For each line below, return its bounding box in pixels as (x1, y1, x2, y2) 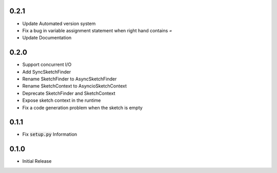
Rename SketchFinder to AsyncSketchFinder (22, 76, 117, 82)
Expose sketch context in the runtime (22, 97, 101, 103)
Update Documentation (22, 35, 72, 41)
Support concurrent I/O (22, 61, 72, 68)
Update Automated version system (22, 20, 96, 27)
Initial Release (22, 158, 52, 164)
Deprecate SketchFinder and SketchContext (22, 90, 115, 96)
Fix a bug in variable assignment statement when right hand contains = (22, 27, 172, 33)
